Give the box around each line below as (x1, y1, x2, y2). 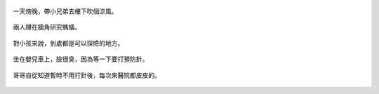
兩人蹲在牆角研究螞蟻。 (13, 23, 81, 32)
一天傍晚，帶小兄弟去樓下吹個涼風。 (13, 7, 118, 15)
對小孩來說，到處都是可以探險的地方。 (13, 39, 124, 47)
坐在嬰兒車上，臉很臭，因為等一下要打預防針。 (13, 55, 149, 63)
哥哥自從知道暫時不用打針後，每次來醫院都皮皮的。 (13, 71, 161, 79)
